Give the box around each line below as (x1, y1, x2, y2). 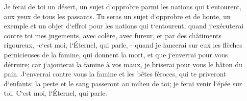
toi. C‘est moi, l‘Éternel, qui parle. (4, 88, 107, 98)
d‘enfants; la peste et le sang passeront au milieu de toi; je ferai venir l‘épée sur (4, 78, 242, 88)
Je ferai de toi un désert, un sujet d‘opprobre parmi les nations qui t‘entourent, (4, 1, 242, 11)
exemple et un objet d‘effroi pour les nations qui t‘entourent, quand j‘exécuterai (4, 21, 244, 31)
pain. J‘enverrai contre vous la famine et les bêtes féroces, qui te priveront (4, 69, 226, 79)
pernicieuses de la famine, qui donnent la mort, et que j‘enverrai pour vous (4, 49, 228, 59)
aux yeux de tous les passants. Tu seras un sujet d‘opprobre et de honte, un (4, 11, 231, 21)
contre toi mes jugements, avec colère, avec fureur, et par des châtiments (4, 30, 222, 40)
